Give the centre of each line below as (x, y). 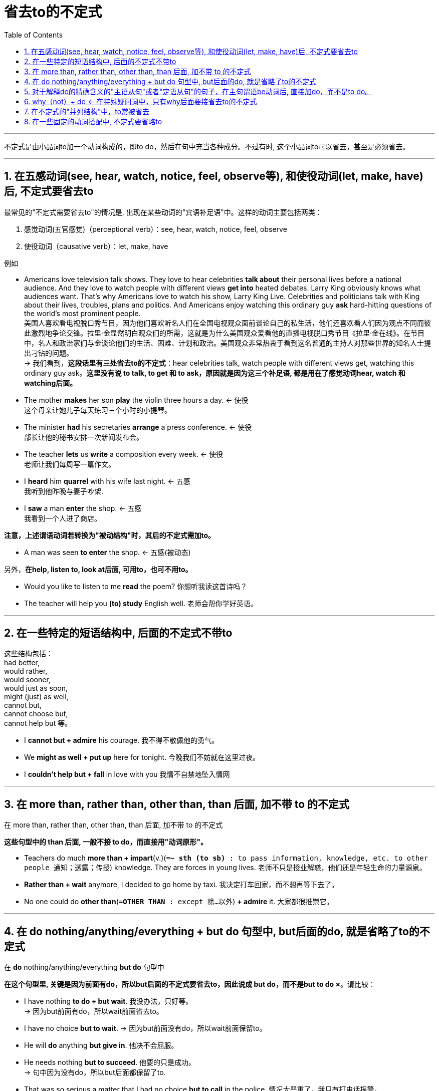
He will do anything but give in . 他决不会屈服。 (101, 1045)
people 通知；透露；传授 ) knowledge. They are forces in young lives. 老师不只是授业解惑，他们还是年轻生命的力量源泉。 (225, 868)
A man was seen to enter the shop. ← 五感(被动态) (107, 552)
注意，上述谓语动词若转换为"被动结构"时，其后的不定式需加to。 (110, 535)
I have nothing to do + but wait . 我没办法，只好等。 (108, 1001)
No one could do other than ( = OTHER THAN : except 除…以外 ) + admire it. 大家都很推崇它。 (179, 902)
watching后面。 (51, 383)
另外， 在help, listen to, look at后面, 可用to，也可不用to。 (98, 569)
